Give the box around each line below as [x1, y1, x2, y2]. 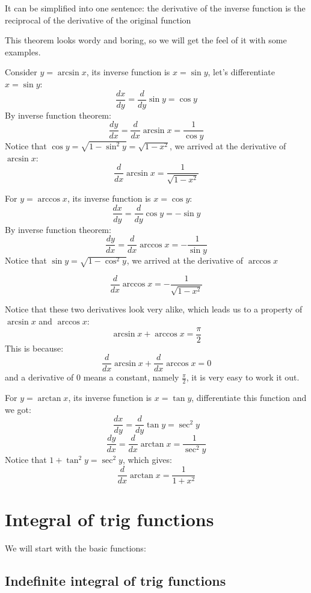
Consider [5, 66, 37, 78]
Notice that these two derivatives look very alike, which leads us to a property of [5, 303, 303, 315]
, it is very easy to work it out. [186, 371, 300, 383]
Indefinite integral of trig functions [5, 571, 226, 590]
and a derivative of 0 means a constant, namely [5, 371, 179, 383]
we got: [5, 403, 31, 415]
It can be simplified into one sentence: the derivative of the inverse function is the [5, 2, 306, 14]
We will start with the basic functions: [5, 542, 146, 554]
